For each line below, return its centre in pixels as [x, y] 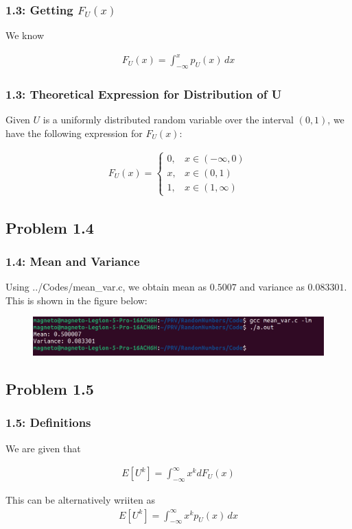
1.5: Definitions [48, 422]
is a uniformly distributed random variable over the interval [168, 120]
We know [25, 35]
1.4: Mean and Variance [73, 261]
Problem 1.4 [50, 227]
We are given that [43, 448]
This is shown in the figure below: [77, 300]
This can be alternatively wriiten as [81, 500]
